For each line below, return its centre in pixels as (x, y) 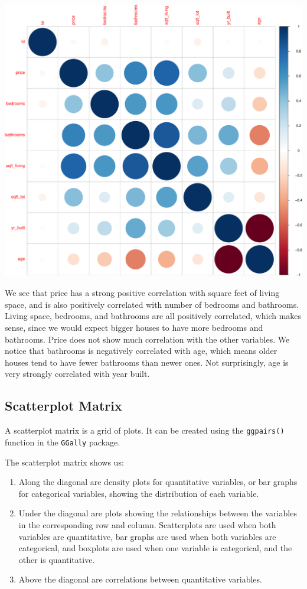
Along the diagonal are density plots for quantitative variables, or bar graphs (158, 482)
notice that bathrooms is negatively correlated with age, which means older (141, 351)
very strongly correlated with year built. (77, 374)
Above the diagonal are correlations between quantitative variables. (140, 579)
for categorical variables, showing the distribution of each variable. (139, 493)
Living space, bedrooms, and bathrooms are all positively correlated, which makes (153, 316)
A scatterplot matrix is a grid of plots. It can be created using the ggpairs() (145, 430)
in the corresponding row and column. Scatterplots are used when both (147, 524)
